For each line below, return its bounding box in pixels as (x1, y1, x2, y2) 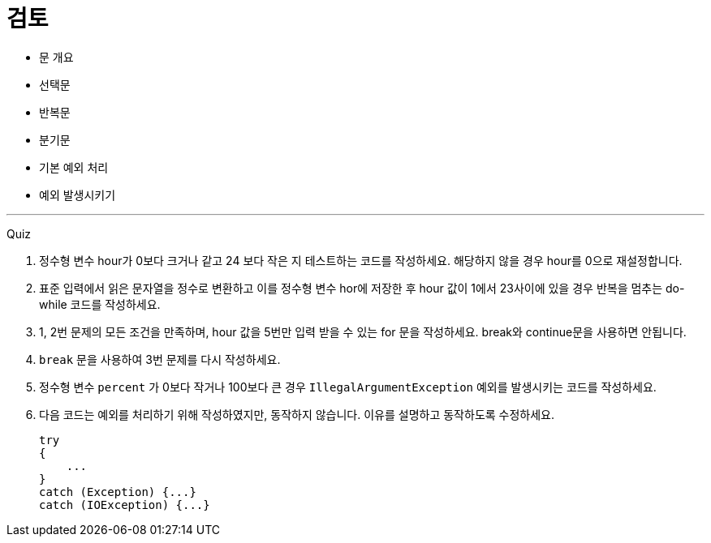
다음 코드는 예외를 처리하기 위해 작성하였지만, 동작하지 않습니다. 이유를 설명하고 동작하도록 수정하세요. (39, 407, 555, 421)
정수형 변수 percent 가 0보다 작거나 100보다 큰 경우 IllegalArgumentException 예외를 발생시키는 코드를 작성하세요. (39, 379, 657, 394)
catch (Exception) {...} (39, 485, 196, 498)
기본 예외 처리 (39, 160, 109, 174)
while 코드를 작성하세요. (39, 297, 161, 311)
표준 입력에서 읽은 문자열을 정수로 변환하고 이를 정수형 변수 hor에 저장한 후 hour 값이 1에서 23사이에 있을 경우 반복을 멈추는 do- (39, 280, 685, 295)
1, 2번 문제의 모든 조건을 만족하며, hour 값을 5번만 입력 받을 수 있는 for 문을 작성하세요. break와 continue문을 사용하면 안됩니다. (39, 324, 687, 339)
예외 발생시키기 (39, 187, 116, 202)
